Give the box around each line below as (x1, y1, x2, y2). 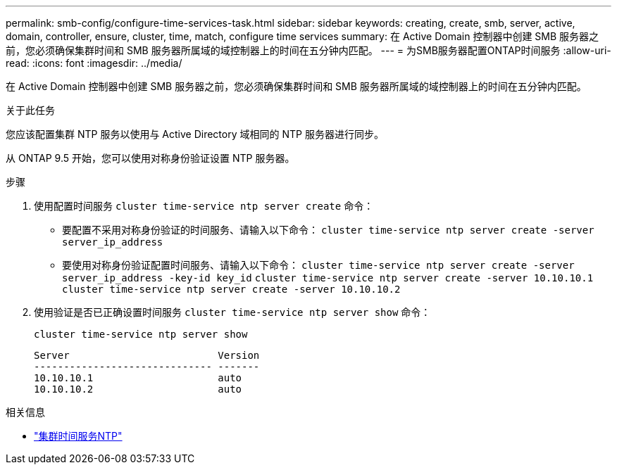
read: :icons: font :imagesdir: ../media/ (6, 57, 182, 69)
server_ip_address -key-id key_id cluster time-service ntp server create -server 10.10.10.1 (62, 272, 594, 284)
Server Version (34, 350, 260, 361)
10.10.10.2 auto (34, 383, 242, 395)
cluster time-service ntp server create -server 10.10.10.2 (62, 284, 401, 295)
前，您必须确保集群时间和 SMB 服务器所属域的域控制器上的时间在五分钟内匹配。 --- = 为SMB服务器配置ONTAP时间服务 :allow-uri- (6, 44, 611, 56)
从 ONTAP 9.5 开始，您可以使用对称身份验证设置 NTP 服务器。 (6, 152, 295, 164)
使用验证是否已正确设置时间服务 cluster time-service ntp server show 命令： (34, 306, 431, 318)
